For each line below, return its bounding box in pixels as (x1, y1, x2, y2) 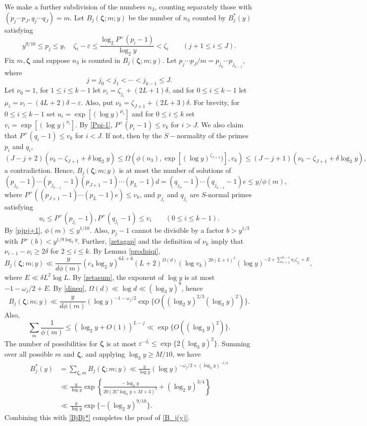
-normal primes (206, 189, 252, 199)
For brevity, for (194, 97, 240, 107)
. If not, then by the (101, 130, 162, 140)
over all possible (4, 349, 53, 359)
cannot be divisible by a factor (131, 224, 224, 235)
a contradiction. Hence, (4, 164, 75, 175)
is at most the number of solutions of (119, 164, 231, 175)
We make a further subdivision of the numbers (4, 1, 146, 11)
